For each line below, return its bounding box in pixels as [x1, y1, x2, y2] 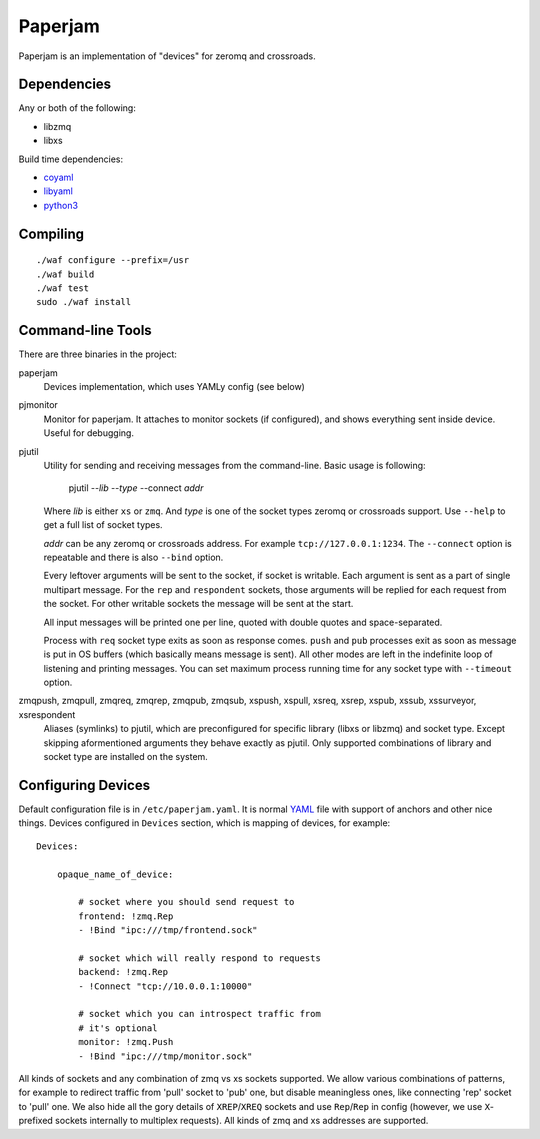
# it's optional [78, 1022, 158, 1034]
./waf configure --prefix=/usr [36, 255, 190, 266]
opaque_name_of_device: [56, 868, 174, 880]
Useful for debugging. [43, 427, 135, 439]
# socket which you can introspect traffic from [78, 1008, 322, 1020]
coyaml [43, 171, 74, 184]
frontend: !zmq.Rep [78, 910, 174, 922]
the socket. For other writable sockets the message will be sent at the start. [43, 598, 354, 610]
